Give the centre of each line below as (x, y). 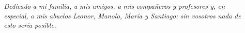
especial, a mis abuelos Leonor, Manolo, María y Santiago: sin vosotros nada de (122, 15)
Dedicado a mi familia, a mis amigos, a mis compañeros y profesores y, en (115, 6)
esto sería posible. (30, 25)
